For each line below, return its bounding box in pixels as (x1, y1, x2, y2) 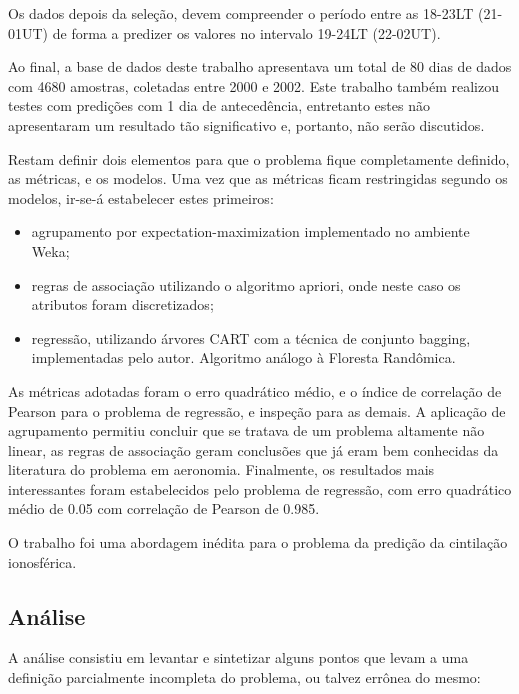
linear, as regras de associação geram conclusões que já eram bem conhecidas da (8, 439, 499, 460)
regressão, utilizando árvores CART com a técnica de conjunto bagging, (31, 327, 471, 348)
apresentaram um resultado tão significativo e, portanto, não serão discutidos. (8, 114, 485, 135)
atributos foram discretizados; (31, 294, 214, 315)
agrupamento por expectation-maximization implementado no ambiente (31, 221, 470, 242)
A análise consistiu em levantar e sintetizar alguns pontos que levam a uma (8, 647, 469, 668)
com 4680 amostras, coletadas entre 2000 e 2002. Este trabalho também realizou (8, 75, 499, 96)
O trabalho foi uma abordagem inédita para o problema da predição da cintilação (8, 532, 508, 553)
